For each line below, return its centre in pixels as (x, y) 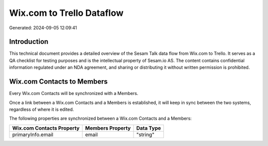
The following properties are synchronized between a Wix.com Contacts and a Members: (100, 118)
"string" (145, 135)
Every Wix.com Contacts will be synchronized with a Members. (74, 94)
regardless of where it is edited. (42, 109)
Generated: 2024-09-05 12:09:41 (43, 28)
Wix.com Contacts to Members (58, 82)
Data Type (149, 128)
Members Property (108, 128)
